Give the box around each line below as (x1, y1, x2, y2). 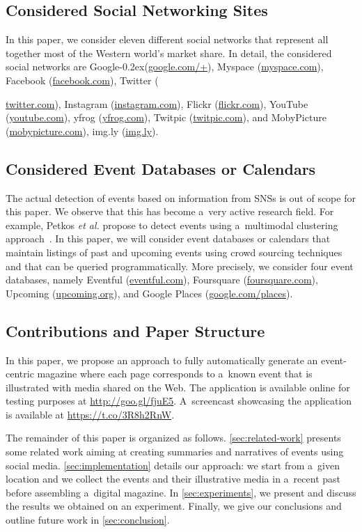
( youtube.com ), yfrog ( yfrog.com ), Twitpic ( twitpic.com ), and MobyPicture (6, 110, 326, 125)
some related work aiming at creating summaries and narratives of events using (6, 444, 344, 459)
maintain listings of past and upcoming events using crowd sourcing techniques (6, 244, 343, 259)
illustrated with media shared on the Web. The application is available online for (6, 380, 350, 394)
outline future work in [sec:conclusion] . (6, 513, 170, 527)
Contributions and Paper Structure (6, 320, 265, 341)
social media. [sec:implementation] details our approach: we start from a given (6, 457, 340, 472)
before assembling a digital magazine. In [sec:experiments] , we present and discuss (6, 485, 356, 499)
